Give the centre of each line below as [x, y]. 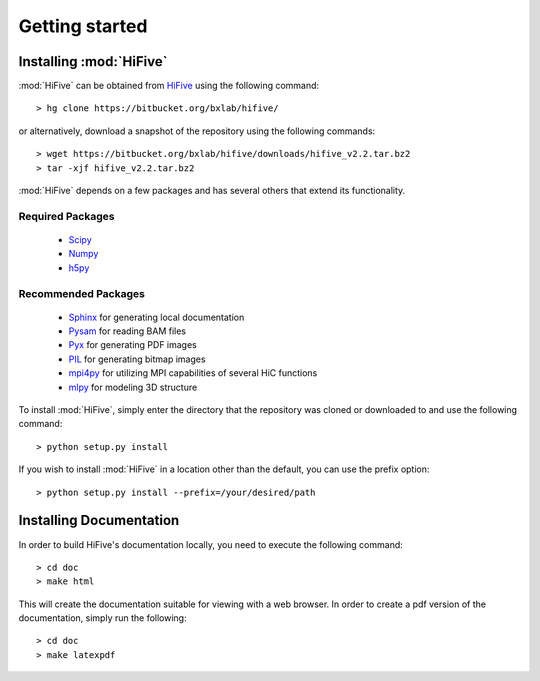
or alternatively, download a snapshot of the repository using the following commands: [197, 131]
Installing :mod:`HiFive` [93, 61]
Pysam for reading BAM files [127, 331]
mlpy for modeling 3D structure [133, 387]
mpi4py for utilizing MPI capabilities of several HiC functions [193, 373]
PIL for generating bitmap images [137, 359]
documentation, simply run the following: [102, 618]
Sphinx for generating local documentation [156, 317]
